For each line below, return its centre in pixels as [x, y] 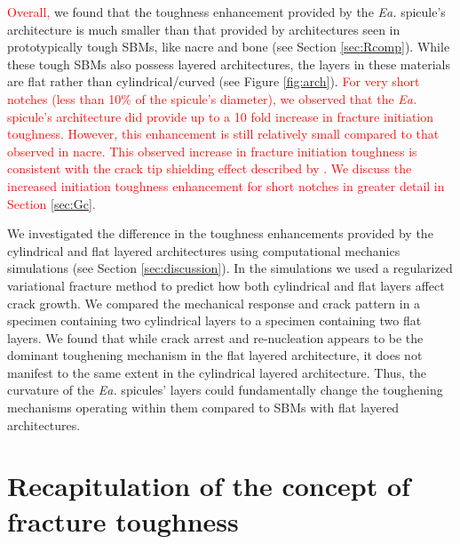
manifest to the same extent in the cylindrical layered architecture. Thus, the [217, 372]
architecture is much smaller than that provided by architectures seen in [204, 29]
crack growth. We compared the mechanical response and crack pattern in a [214, 303]
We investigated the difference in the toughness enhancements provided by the [220, 233]
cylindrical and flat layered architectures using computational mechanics [204, 250]
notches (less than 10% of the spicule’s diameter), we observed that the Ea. [212, 98]
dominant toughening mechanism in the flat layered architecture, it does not [215, 355]
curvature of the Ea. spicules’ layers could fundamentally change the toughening [225, 390]
